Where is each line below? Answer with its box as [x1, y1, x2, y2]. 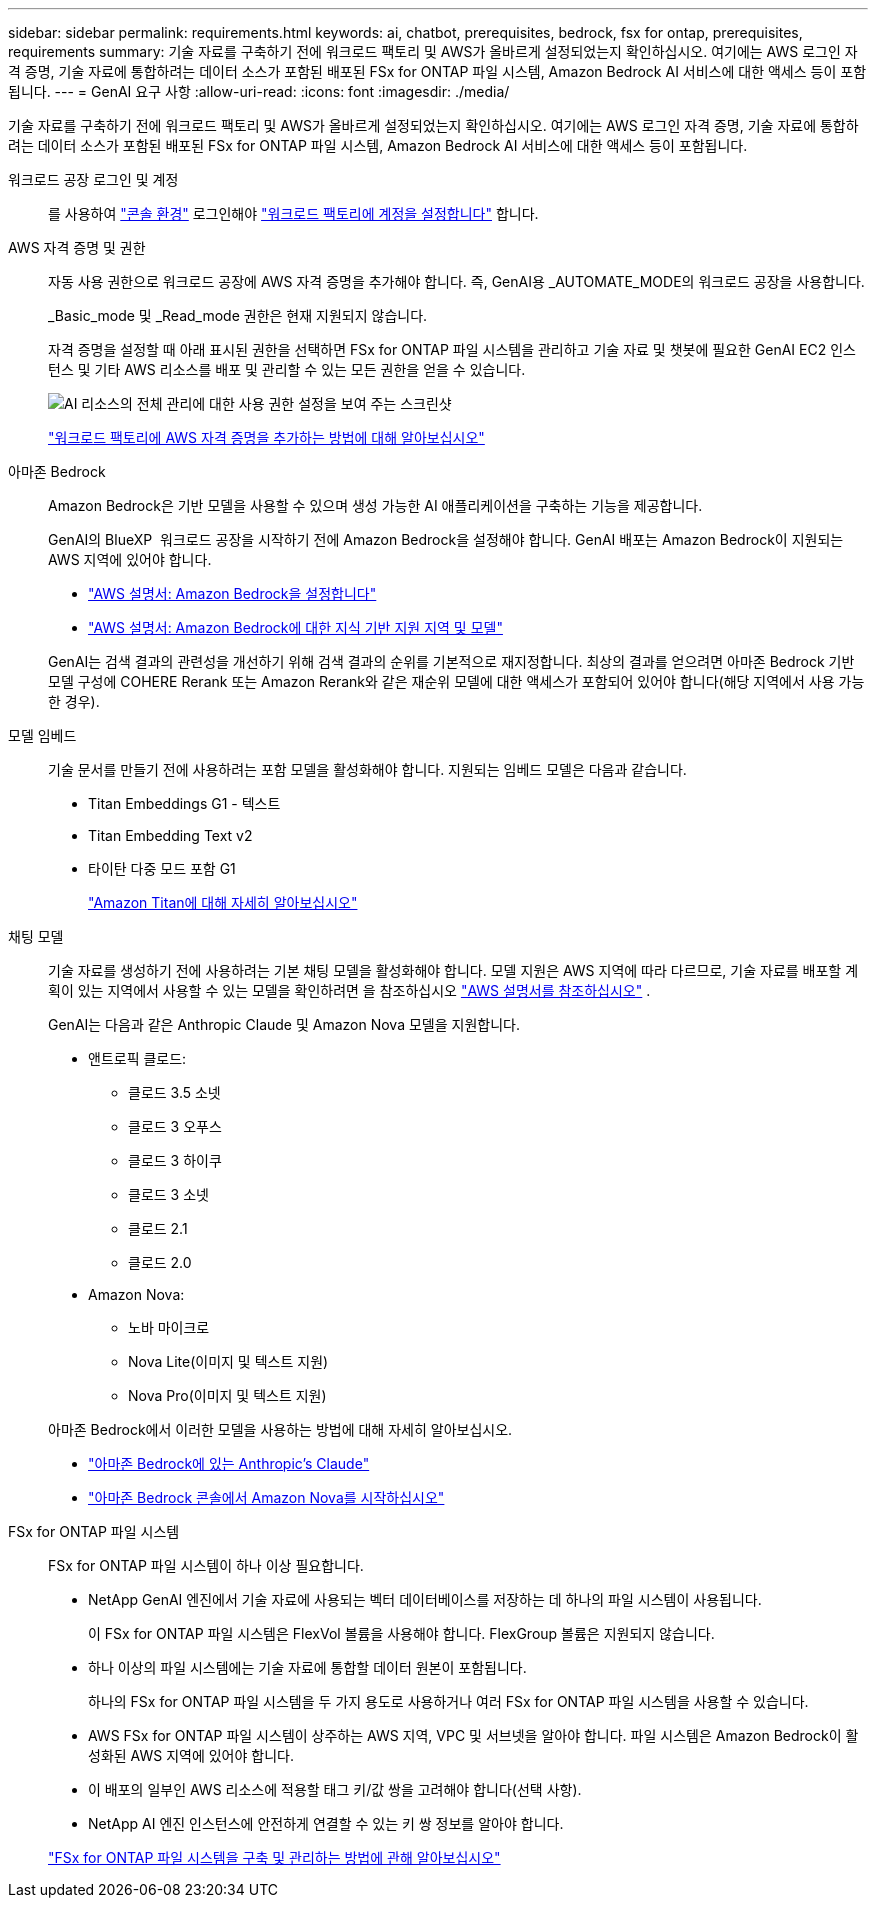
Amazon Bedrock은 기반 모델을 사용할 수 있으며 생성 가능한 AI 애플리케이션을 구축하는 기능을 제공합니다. [48, 497, 703, 514]
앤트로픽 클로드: [88, 1050, 187, 1067]
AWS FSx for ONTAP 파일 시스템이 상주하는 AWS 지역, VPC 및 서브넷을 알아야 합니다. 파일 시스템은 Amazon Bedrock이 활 [88, 1727, 859, 1744]
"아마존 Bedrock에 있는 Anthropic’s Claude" [88, 1455, 370, 1472]
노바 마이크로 [128, 1319, 210, 1336]
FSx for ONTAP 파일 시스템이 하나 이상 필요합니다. [48, 1557, 364, 1574]
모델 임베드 [8, 727, 77, 744]
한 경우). [48, 693, 100, 710]
